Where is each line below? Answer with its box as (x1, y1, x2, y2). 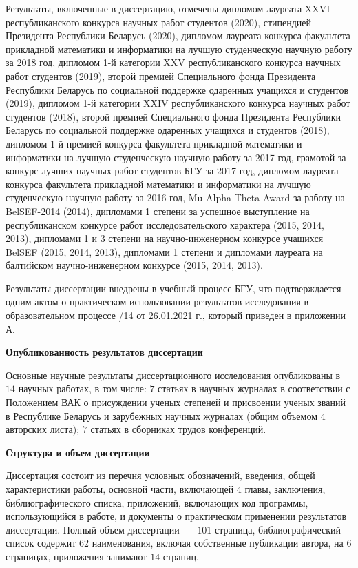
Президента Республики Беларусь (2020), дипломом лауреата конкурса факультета (6, 28, 350, 43)
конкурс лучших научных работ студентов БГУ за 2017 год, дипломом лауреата (6, 163, 339, 178)
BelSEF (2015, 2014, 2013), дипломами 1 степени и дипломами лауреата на (6, 244, 323, 258)
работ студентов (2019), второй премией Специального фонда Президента (6, 68, 316, 83)
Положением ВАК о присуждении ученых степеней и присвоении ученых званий (6, 395, 346, 409)
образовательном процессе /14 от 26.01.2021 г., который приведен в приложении (6, 308, 346, 323)
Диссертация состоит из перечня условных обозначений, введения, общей (6, 468, 315, 483)
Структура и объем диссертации (6, 445, 150, 459)
